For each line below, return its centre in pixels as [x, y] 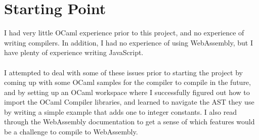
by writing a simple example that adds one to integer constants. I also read [121, 111]
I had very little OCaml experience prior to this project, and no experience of [124, 33]
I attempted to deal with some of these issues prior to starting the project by [123, 72]
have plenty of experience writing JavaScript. [74, 52]
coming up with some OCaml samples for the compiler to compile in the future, [127, 82]
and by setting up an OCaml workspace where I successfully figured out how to [127, 92]
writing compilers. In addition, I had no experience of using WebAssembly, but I [129, 42]
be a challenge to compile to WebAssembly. [71, 132]
